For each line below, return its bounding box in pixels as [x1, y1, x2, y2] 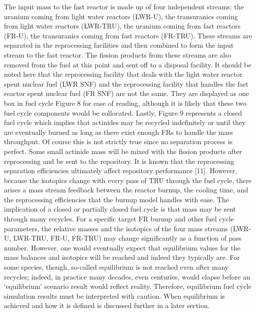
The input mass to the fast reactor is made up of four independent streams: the [4, 1, 244, 11]
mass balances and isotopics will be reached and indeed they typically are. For [4, 252, 240, 262]
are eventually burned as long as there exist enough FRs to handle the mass [4, 126, 233, 137]
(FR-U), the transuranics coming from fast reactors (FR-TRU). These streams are [4, 30, 252, 40]
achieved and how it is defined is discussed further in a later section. [4, 300, 210, 311]
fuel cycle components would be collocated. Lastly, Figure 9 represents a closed [4, 107, 242, 118]
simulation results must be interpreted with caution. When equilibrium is [4, 290, 225, 301]
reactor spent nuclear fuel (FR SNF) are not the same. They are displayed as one [4, 88, 249, 98]
